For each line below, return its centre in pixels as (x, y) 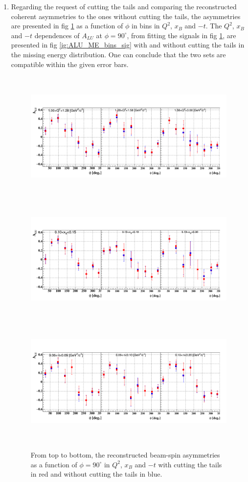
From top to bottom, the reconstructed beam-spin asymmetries (125, 454)
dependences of (57, 35)
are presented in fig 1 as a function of (67, 26)
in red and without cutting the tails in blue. (96, 474)
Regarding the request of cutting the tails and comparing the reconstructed (124, 6)
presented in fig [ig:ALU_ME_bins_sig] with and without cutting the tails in (128, 45)
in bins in (146, 26)
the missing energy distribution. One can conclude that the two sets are (118, 54)
